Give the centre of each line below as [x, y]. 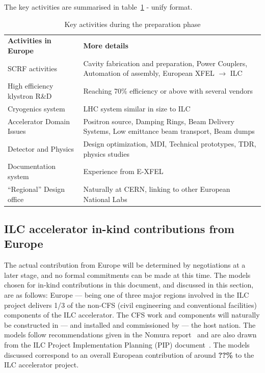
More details [106, 46]
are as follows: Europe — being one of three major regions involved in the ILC [127, 294]
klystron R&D [30, 95]
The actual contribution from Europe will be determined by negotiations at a [125, 265]
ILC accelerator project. [42, 365]
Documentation [32, 166]
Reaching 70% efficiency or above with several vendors [168, 91]
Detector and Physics [41, 148]
